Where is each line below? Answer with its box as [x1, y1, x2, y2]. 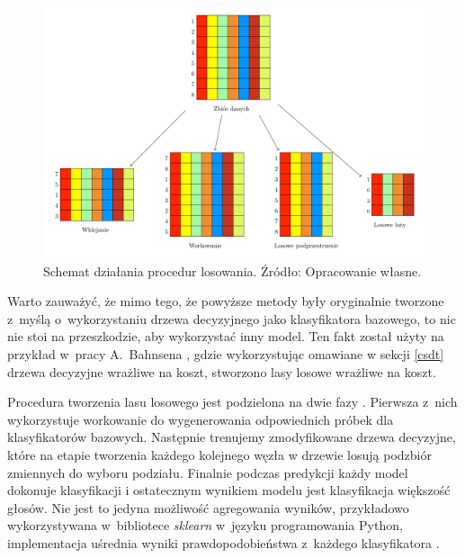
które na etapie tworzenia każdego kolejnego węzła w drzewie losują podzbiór [7, 445, 432, 464]
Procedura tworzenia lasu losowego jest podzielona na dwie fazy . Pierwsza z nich [7, 392, 458, 411]
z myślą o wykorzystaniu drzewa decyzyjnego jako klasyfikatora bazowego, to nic [7, 309, 456, 328]
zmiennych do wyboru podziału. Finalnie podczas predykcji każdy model [7, 463, 408, 481]
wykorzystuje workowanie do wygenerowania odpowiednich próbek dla [7, 409, 394, 428]
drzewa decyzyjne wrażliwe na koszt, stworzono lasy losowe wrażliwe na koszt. [7, 362, 436, 381]
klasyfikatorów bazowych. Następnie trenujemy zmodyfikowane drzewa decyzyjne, [7, 427, 456, 446]
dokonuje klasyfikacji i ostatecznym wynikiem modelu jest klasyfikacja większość [7, 481, 451, 499]
